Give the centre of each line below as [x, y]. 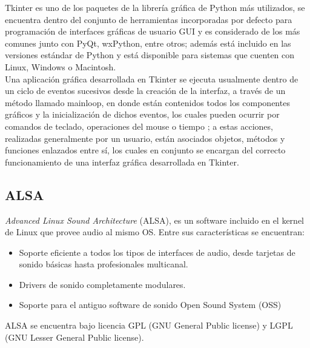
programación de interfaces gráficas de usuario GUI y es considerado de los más [153, 31]
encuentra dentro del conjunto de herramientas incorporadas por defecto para [149, 19]
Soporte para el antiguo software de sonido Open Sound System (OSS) [150, 305]
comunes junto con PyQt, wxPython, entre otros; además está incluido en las [148, 43]
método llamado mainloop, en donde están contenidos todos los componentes [147, 102]
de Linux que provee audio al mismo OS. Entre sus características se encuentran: [155, 232]
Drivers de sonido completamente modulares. [102, 284]
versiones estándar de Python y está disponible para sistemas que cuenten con [150, 55]
